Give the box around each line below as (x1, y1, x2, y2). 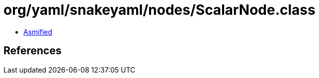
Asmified (23, 27, 53, 36)
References (3, 44, 62, 57)
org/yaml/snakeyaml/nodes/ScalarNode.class (3, 1, 316, 18)
